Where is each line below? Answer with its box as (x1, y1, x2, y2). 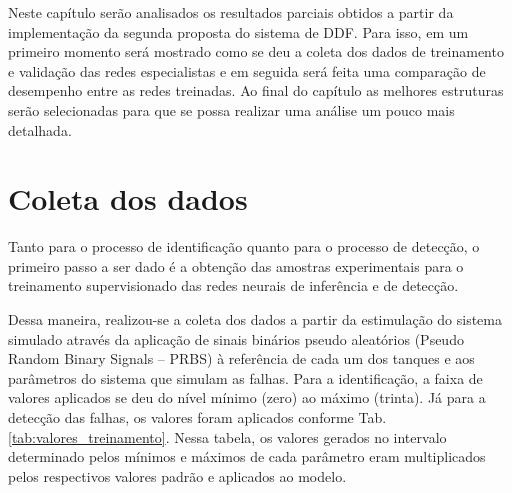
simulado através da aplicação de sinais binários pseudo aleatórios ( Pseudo (8, 328, 464, 349)
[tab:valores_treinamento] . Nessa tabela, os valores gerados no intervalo (8, 426, 447, 447)
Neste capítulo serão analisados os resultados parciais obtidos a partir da (8, 2, 454, 22)
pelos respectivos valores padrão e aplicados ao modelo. (8, 465, 347, 486)
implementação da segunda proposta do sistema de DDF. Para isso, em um (8, 21, 469, 42)
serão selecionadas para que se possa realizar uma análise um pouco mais (8, 99, 455, 120)
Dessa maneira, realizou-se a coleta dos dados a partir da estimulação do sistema (8, 309, 503, 330)
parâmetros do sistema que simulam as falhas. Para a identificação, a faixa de (8, 367, 483, 388)
